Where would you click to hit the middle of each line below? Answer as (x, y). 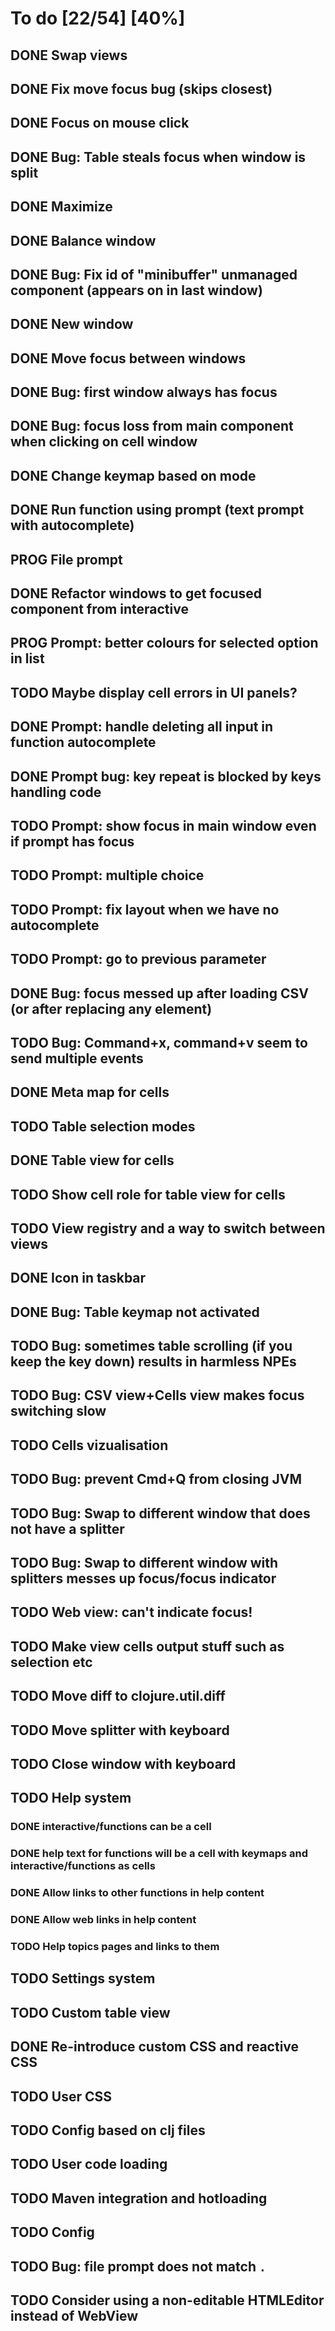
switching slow (58, 1411)
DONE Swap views (69, 55)
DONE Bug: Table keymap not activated (135, 1312)
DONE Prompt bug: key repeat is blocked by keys (166, 776)
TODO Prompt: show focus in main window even (163, 826)
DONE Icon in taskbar (78, 1278)
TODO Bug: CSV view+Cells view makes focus (157, 1395)
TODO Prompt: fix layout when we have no (145, 909)
